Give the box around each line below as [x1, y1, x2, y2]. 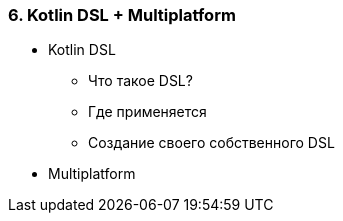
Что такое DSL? [88, 72, 193, 90]
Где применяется [88, 103, 207, 121]
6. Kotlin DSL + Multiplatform [8, 5, 236, 25]
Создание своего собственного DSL [88, 134, 335, 152]
